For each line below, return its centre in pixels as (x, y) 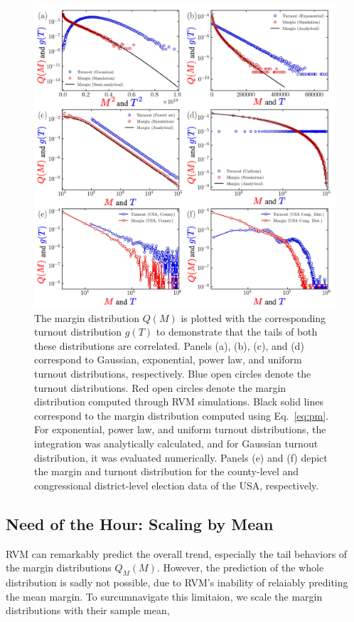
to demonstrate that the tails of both (237, 332)
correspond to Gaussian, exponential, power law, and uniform (168, 359)
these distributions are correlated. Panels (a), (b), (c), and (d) (169, 345)
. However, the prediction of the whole (240, 567)
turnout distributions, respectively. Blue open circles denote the (173, 373)
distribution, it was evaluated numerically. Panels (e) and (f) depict (181, 457)
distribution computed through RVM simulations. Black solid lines (179, 401)
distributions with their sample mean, (88, 610)
